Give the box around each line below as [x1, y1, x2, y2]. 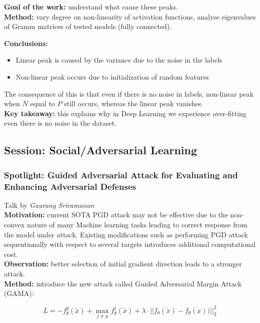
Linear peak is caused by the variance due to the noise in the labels [15, 55, 222, 65]
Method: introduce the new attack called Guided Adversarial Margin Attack [4, 278, 242, 288]
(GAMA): [4, 288, 34, 298]
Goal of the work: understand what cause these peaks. [4, 2, 178, 12]
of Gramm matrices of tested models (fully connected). [4, 21, 172, 32]
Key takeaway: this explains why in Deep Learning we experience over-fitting [4, 108, 246, 118]
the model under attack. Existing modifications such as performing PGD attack [4, 229, 248, 239]
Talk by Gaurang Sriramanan [4, 199, 94, 210]
